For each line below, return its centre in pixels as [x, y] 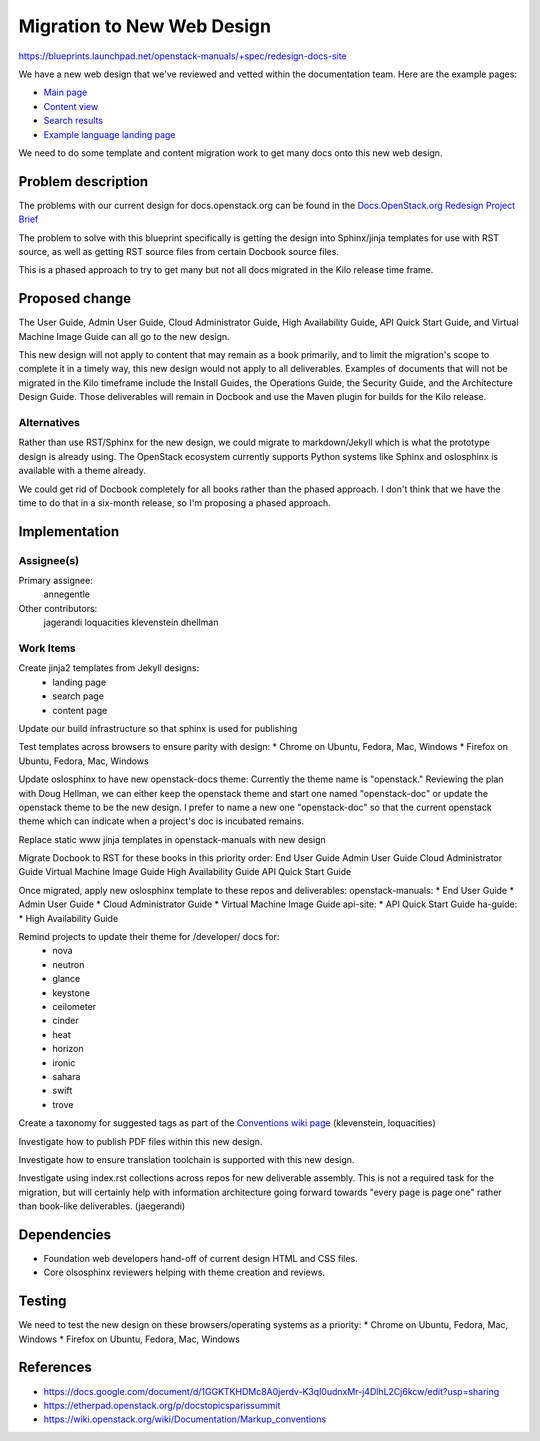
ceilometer [74, 1006]
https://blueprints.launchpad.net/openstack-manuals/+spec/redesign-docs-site [182, 56]
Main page [65, 92]
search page [78, 696]
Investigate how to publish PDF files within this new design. [140, 1141]
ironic [64, 1062]
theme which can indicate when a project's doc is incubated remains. [161, 821]
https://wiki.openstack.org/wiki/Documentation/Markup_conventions [185, 1419]
